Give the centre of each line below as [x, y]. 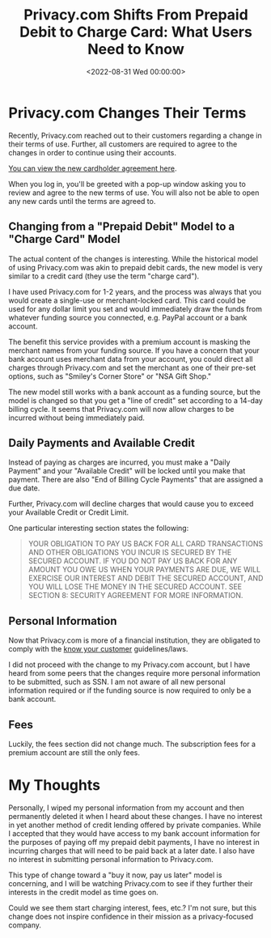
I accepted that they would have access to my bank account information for [134, 833]
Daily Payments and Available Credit [102, 443]
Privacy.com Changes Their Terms [127, 113]
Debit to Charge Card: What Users [136, 32]
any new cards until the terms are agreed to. [82, 201]
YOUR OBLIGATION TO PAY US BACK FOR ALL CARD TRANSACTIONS [146, 544]
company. [25, 925]
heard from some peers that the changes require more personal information [134, 673]
